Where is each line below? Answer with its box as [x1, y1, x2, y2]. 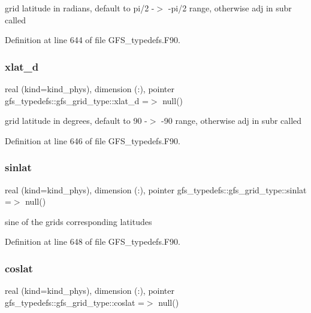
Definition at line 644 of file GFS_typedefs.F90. [5, 34, 180, 46]
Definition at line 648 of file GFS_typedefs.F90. [5, 235, 180, 248]
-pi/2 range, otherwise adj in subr [168, 2, 292, 14]
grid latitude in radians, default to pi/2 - [5, 2, 155, 14]
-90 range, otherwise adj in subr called [161, 114, 302, 127]
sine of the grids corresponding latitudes [5, 215, 152, 227]
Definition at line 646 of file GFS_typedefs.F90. [5, 134, 180, 147]
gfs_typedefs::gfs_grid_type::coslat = [5, 296, 144, 308]
